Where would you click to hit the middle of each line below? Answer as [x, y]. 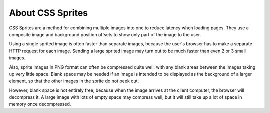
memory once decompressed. [40, 104]
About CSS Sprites [49, 13]
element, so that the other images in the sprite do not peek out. [74, 81]
